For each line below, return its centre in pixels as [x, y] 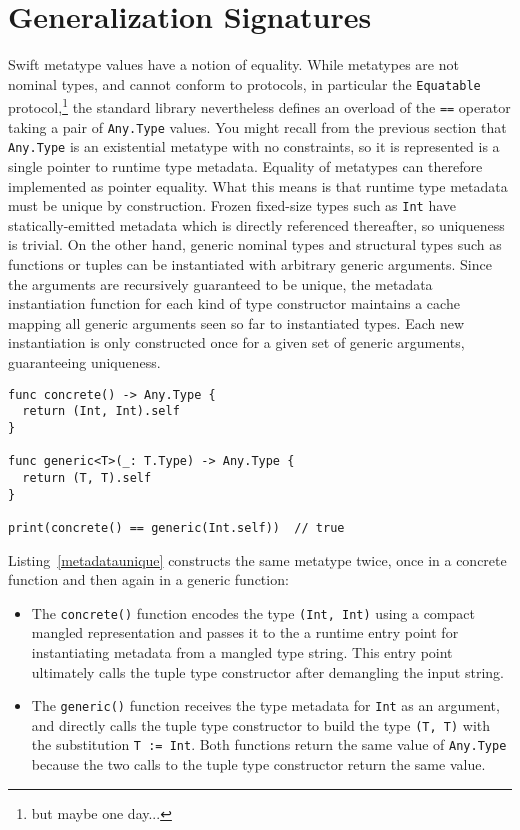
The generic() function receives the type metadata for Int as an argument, [265, 705]
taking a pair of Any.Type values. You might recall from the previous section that [257, 126]
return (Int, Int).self [101, 411]
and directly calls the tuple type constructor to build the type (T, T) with [261, 724]
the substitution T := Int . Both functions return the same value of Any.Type [269, 744]
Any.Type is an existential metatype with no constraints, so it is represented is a [254, 146]
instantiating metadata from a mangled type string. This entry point [242, 651]
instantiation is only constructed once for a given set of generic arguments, [236, 342]
